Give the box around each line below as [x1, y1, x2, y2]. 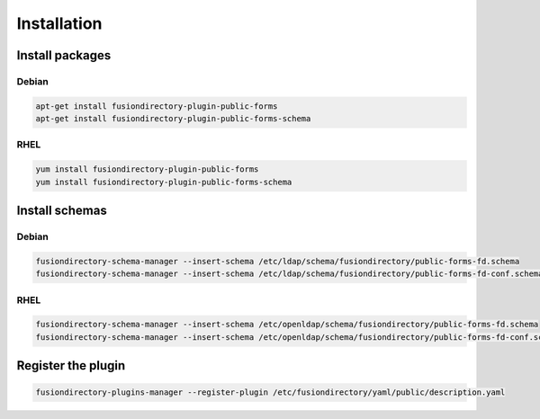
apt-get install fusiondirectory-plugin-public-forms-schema [35, 113, 311, 124]
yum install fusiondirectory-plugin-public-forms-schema [35, 176, 292, 187]
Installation [16, 13, 103, 33]
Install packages [16, 48, 112, 63]
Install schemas [16, 203, 107, 218]
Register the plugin [16, 358, 126, 373]
